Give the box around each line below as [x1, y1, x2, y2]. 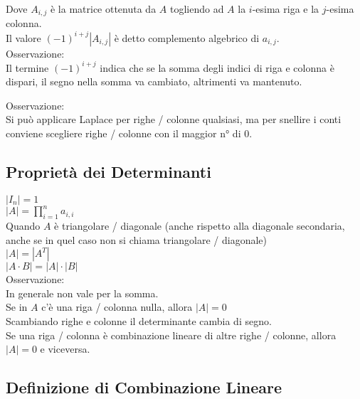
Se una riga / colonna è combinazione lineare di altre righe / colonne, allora [6, 327, 337, 342]
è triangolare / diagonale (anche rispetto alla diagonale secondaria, [54, 218, 345, 233]
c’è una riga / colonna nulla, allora [41, 299, 193, 314]
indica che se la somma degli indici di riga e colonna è [100, 60, 334, 75]
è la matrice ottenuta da [50, 1, 157, 16]
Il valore [6, 30, 41, 45]
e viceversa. [40, 341, 90, 356]
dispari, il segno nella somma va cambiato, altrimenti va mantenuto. [6, 74, 302, 89]
